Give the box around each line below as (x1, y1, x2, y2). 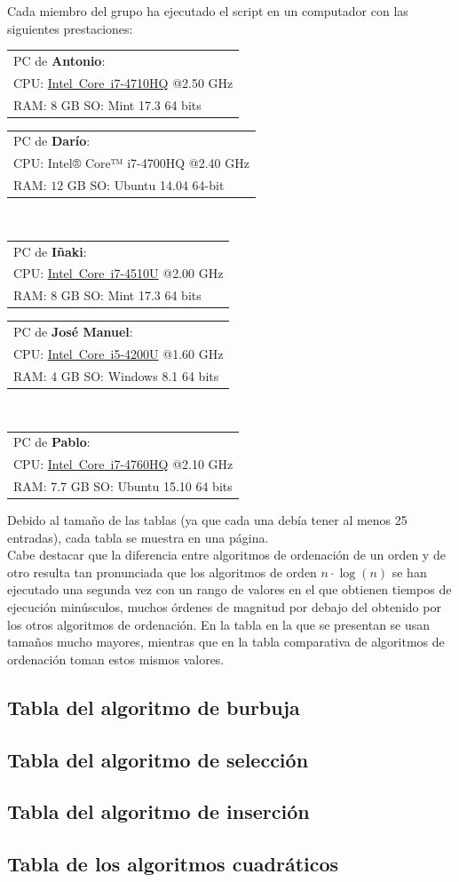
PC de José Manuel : (13, 322, 133, 341)
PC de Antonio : (13, 51, 106, 69)
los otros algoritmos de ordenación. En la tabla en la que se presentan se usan (7, 615, 431, 633)
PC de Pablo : (13, 433, 91, 451)
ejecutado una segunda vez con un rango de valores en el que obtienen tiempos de (7, 580, 452, 599)
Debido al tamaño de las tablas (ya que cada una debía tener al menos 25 (7, 511, 408, 529)
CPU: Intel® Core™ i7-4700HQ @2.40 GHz (13, 154, 249, 172)
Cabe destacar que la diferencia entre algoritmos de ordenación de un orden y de (7, 545, 446, 564)
